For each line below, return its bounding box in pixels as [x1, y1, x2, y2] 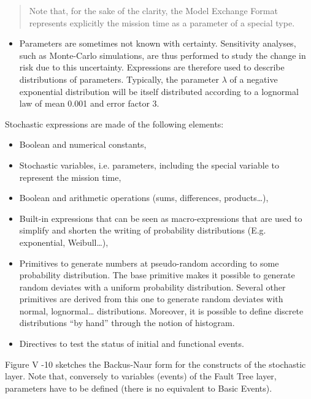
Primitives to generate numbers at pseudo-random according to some [19, 256, 279, 269]
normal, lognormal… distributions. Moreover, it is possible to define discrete [19, 304, 304, 317]
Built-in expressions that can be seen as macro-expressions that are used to [19, 211, 302, 224]
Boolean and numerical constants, [19, 138, 147, 151]
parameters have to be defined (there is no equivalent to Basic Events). [5, 381, 272, 394]
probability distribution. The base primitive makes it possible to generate [19, 268, 295, 281]
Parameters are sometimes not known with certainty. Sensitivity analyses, [19, 37, 296, 50]
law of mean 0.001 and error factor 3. [19, 97, 159, 110]
